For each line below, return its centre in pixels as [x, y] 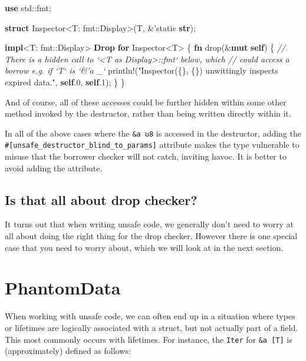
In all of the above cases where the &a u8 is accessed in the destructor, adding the [153, 133]
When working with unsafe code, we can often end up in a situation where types [150, 316]
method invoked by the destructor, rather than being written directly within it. [148, 113]
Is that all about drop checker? [101, 199]
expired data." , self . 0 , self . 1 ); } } [65, 82]
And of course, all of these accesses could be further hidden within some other [146, 102]
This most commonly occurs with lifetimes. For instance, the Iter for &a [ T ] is [149, 339]
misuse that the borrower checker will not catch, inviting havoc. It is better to [146, 156]
